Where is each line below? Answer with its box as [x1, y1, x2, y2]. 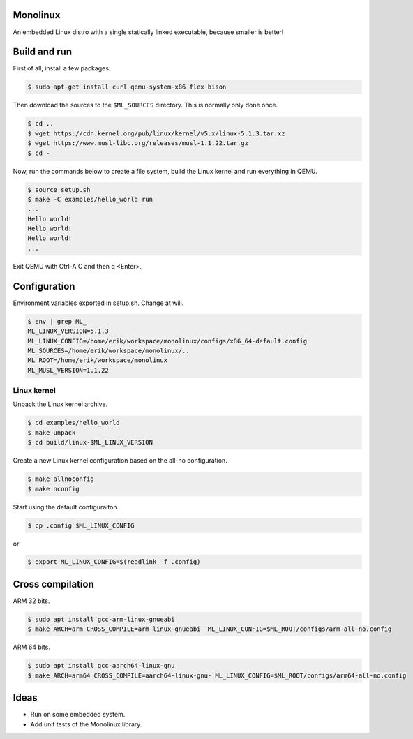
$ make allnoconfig [27, 475, 94, 483]
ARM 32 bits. [13, 597, 50, 605]
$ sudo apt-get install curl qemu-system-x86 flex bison [27, 83, 227, 91]
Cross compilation [13, 578, 94, 590]
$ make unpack [27, 428, 76, 436]
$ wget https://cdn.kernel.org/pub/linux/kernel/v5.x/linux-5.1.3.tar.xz [27, 129, 285, 137]
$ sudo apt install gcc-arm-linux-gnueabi [27, 615, 175, 623]
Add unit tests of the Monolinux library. [30, 719, 142, 729]
